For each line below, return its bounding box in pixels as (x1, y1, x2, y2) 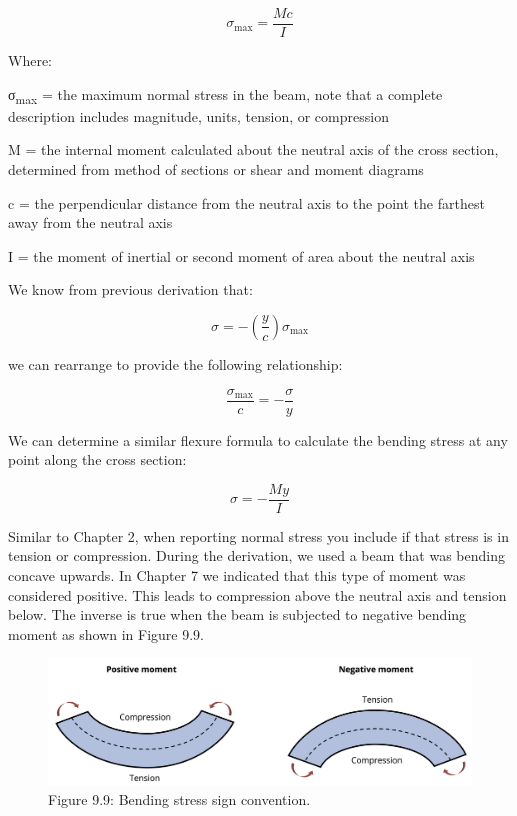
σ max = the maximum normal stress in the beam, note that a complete (8, 83, 443, 107)
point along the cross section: (8, 449, 187, 470)
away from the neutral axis (8, 212, 173, 233)
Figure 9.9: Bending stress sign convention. (48, 789, 311, 810)
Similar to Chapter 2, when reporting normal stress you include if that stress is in (8, 525, 509, 546)
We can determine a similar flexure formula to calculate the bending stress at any (8, 429, 508, 450)
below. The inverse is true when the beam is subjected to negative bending (8, 604, 467, 625)
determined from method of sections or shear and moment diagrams (8, 158, 424, 179)
